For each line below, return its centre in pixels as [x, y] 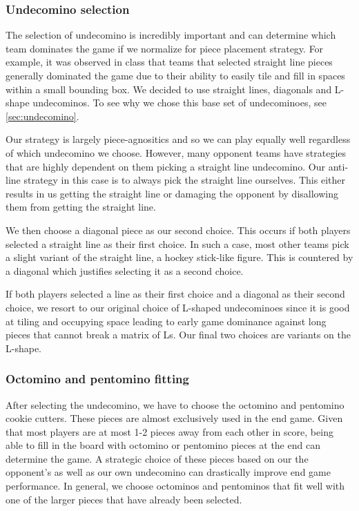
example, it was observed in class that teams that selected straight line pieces [169, 62]
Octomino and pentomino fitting [97, 379]
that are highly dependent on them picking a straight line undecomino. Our [166, 166]
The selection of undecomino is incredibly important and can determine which [171, 35]
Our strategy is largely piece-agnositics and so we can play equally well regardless [178, 139]
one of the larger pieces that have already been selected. [124, 499]
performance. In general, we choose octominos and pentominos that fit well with [175, 486]
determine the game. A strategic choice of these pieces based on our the [157, 458]
